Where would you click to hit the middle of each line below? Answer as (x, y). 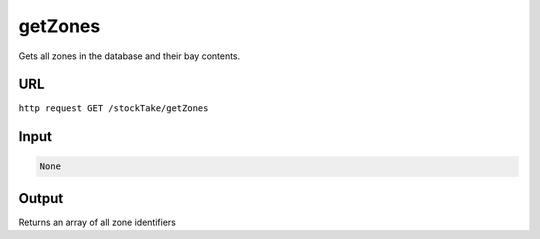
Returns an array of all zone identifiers (97, 222)
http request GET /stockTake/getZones (113, 108)
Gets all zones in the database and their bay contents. (129, 56)
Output (41, 198)
